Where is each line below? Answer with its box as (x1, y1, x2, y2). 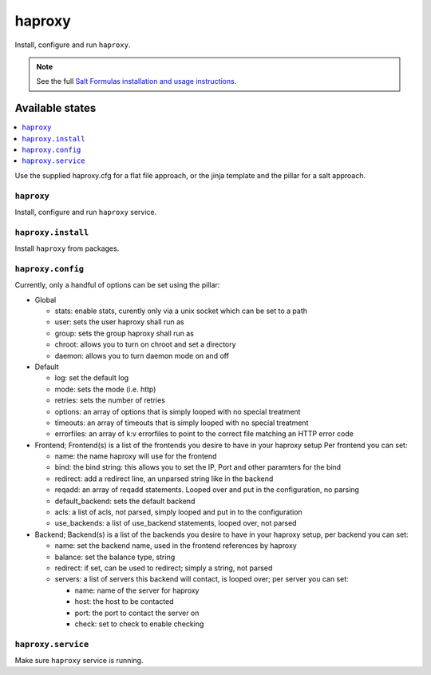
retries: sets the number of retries (54, 395, 165, 405)
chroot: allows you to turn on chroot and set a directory (54, 339, 236, 349)
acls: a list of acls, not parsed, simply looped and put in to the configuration (54, 507, 302, 517)
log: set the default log (54, 373, 129, 383)
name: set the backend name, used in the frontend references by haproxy (54, 541, 297, 550)
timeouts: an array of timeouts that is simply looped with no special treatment (54, 418, 309, 427)
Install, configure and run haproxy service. (14, 207, 157, 216)
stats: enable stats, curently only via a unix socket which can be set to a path (54, 306, 307, 316)
